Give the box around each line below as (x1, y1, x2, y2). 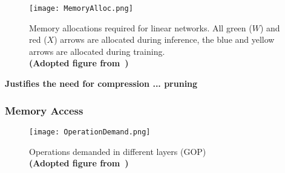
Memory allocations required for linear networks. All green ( (29, 21, 252, 34)
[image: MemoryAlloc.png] (29, 4, 133, 13)
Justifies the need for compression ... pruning (5, 77, 198, 90)
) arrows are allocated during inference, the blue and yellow (54, 33, 275, 46)
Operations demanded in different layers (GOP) (29, 145, 206, 157)
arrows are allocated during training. (29, 45, 165, 57)
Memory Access (5, 102, 84, 118)
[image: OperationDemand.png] (29, 127, 151, 136)
